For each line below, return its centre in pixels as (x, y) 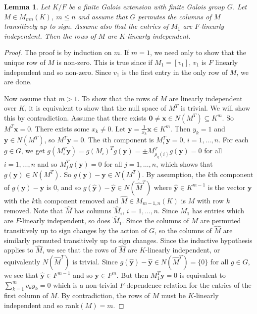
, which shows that (184, 163)
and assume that (103, 16)
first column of (26, 295)
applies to (19, 250)
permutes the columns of (175, 16)
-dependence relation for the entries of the (188, 284)
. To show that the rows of (118, 98)
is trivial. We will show (215, 108)
